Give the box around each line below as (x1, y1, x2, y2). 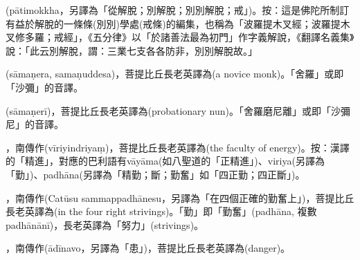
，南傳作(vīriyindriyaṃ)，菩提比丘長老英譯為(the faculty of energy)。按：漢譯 (6, 140, 350, 154)
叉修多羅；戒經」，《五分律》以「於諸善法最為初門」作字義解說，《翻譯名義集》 (6, 30, 354, 44)
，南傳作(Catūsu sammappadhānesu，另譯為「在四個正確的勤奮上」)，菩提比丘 (6, 190, 354, 205)
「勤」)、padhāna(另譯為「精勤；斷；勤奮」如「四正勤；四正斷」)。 (6, 167, 305, 181)
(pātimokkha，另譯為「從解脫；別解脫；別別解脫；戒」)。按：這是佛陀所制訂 (6, 3, 350, 17)
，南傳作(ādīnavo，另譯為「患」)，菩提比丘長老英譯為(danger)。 (6, 241, 291, 255)
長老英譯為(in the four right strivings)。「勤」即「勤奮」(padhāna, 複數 (6, 204, 317, 219)
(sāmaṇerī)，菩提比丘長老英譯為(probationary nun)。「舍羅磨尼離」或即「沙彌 (6, 103, 351, 118)
